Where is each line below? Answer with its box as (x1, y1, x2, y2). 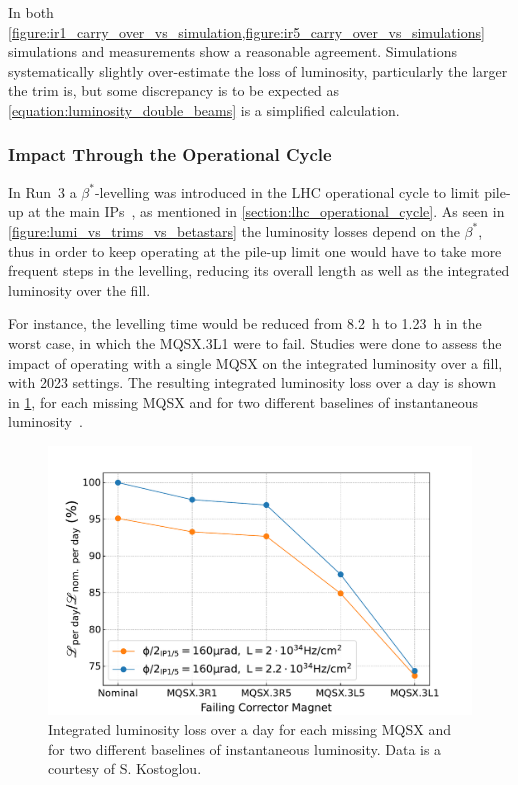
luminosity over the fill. (8, 279, 151, 300)
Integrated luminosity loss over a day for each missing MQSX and (48, 719, 451, 740)
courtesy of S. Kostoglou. (48, 758, 202, 779)
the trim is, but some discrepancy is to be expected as (8, 80, 339, 101)
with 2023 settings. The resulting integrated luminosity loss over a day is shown (8, 372, 496, 393)
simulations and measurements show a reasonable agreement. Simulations (8, 41, 458, 62)
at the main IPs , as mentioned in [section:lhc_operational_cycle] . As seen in (28, 201, 505, 222)
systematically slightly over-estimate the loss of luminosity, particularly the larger (8, 60, 508, 81)
